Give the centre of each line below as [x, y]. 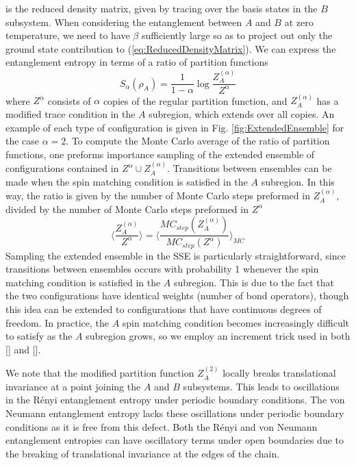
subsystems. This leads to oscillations [261, 386]
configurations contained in [62, 168]
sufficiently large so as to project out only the [237, 35]
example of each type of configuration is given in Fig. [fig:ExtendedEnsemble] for [175, 127]
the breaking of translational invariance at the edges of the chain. [143, 453]
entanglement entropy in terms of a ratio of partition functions [137, 62]
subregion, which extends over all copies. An [242, 113]
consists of [69, 100]
